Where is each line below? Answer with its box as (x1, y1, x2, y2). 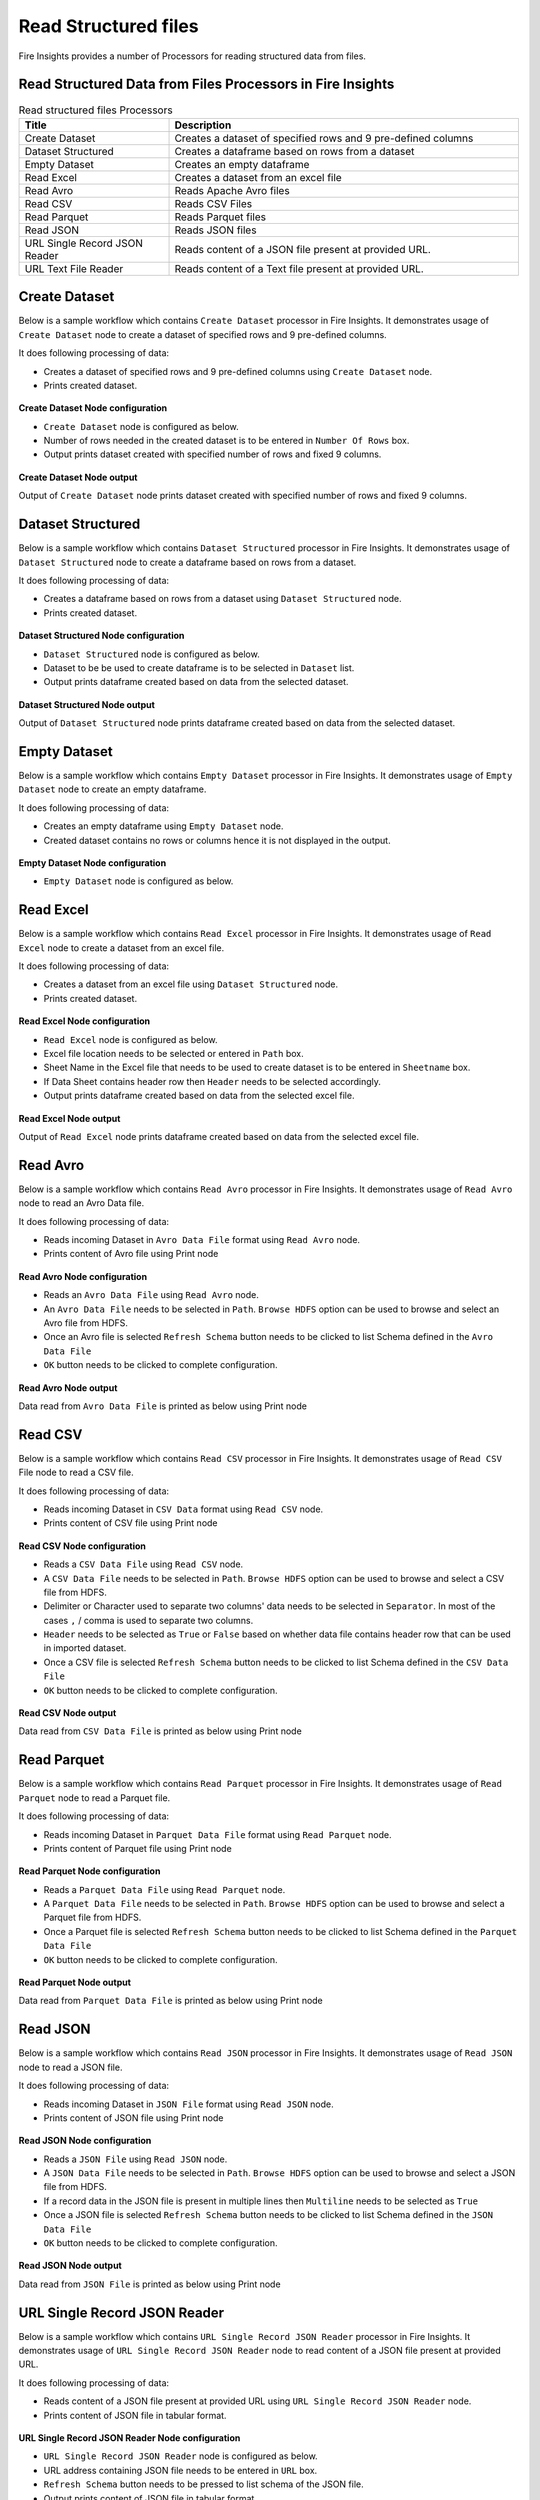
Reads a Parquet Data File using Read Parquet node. (43, 1883, 286, 1895)
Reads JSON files (174, 223, 257, 237)
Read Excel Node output (18, 1112, 121, 1124)
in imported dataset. (43, 1642, 127, 1654)
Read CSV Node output (18, 1707, 117, 1719)
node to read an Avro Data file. (18, 1197, 145, 1209)
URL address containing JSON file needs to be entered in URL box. (43, 2464, 318, 2476)
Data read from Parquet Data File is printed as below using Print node (18, 1995, 324, 2007)
